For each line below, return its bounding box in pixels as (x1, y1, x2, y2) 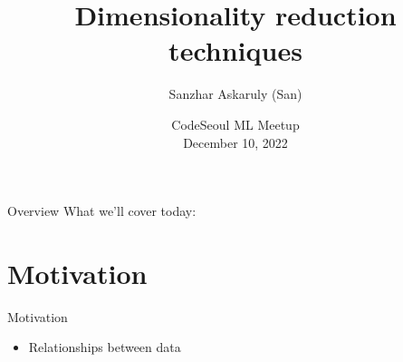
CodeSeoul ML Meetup (171, 114, 300, 133)
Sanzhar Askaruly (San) (168, 84, 302, 103)
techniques (168, 32, 302, 69)
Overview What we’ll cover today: (7, 201, 197, 220)
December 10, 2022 (183, 132, 288, 152)
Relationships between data (28, 338, 181, 357)
